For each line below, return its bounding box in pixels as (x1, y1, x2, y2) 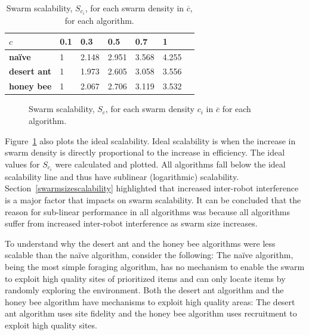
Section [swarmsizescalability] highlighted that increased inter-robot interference (5, 182, 299, 194)
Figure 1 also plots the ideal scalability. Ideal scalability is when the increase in (5, 134, 296, 147)
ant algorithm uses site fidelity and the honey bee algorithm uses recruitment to (5, 307, 297, 320)
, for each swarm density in (85, 2, 184, 14)
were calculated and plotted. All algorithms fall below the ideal (55, 157, 286, 170)
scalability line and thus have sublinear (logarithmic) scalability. (5, 170, 239, 182)
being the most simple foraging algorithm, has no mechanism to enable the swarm (5, 260, 305, 272)
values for (5, 157, 40, 170)
